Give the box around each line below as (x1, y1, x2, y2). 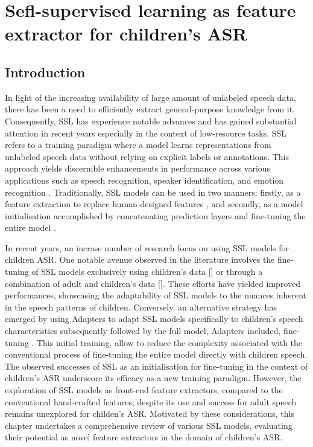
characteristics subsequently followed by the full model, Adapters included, (5, 324, 281, 337)
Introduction (5, 62, 86, 81)
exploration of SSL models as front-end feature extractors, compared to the (5, 384, 283, 396)
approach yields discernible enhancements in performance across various (5, 162, 271, 175)
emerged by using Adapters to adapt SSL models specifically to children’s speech (5, 312, 303, 325)
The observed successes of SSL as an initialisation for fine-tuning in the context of (5, 359, 308, 372)
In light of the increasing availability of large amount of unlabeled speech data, (5, 91, 296, 103)
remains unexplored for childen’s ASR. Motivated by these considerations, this (5, 407, 294, 420)
